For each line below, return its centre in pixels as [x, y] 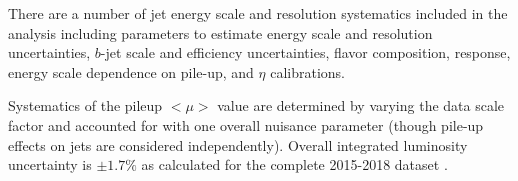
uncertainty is [50, 164]
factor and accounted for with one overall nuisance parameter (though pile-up [246, 124]
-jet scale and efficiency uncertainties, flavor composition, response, [305, 52]
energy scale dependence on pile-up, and [131, 71]
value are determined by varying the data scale [361, 105]
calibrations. [307, 71]
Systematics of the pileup [85, 105]
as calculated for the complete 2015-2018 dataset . [294, 164]
